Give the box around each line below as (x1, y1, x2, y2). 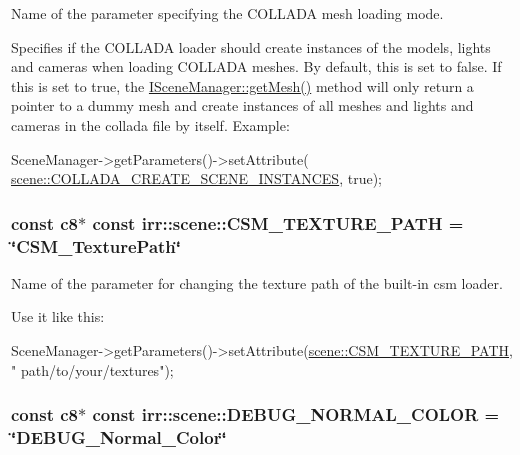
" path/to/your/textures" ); (11, 359, 174, 380)
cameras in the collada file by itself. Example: (11, 114, 290, 135)
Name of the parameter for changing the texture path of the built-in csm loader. (11, 272, 503, 293)
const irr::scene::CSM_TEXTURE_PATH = (92, 210, 464, 235)
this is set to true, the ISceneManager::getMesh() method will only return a (11, 75, 474, 96)
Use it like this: (11, 306, 105, 327)
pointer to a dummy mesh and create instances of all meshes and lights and (11, 95, 474, 116)
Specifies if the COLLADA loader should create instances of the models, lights (11, 36, 491, 57)
